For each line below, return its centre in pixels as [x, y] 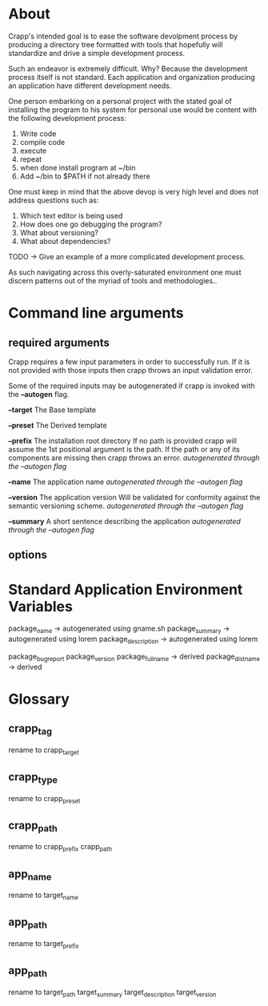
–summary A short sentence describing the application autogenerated [125, 521]
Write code [38, 134]
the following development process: [67, 118]
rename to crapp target [44, 751]
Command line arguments [96, 313]
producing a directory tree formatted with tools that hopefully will [116, 44]
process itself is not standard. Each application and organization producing [132, 77]
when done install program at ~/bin [78, 167]
